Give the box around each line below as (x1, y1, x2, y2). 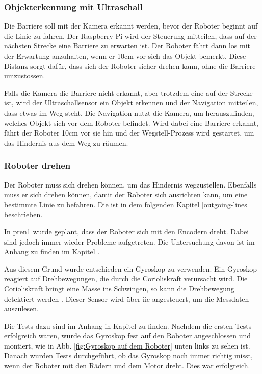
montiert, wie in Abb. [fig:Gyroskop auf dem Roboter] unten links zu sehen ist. (4, 340, 250, 351)
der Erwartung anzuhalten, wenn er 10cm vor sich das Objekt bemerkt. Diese (4, 50, 246, 61)
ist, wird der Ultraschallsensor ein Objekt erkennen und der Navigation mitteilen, (4, 97, 258, 108)
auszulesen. (4, 303, 39, 314)
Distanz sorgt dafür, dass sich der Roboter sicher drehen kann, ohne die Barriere (4, 60, 256, 71)
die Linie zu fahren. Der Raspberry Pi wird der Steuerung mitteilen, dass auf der (4, 30, 257, 41)
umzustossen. (4, 70, 45, 81)
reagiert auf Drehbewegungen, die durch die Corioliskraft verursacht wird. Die (4, 273, 248, 284)
